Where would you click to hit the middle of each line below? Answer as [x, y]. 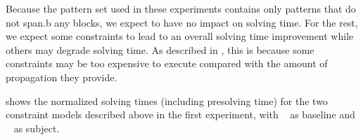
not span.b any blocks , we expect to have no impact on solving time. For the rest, [182, 22]
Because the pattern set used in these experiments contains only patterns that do [181, 8]
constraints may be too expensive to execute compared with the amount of [167, 63]
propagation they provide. [62, 77]
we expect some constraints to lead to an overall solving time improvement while [180, 36]
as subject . [37, 128]
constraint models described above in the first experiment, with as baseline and [180, 114]
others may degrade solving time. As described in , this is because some [160, 49]
